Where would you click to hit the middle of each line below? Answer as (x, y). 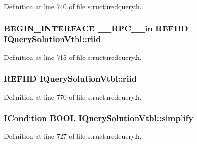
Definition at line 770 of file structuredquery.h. (73, 96)
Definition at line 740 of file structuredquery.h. (73, 6)
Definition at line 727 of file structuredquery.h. (73, 136)
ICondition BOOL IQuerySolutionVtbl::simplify (99, 118)
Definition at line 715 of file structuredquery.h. (73, 57)
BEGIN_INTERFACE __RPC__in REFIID (96, 28)
